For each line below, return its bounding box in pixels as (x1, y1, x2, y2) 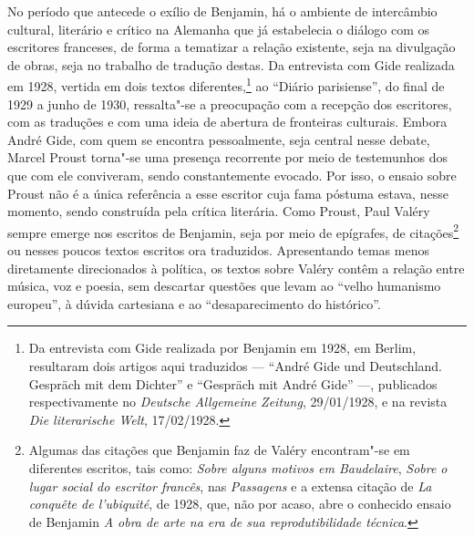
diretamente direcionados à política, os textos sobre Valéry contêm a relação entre (7, 258, 465, 277)
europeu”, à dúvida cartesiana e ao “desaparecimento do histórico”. (7, 294, 381, 313)
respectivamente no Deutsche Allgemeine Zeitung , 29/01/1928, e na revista (28, 392, 448, 411)
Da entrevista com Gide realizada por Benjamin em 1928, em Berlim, (28, 338, 417, 357)
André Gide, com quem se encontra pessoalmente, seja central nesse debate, (7, 129, 430, 149)
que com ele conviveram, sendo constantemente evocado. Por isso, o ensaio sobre (7, 166, 457, 184)
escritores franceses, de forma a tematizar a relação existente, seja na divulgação (7, 37, 456, 57)
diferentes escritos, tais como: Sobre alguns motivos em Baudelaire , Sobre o (28, 458, 448, 477)
